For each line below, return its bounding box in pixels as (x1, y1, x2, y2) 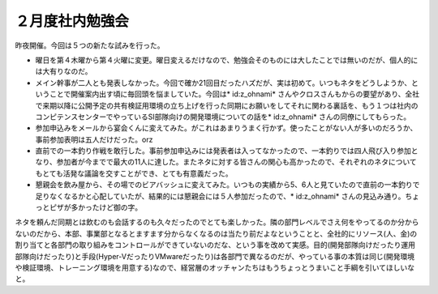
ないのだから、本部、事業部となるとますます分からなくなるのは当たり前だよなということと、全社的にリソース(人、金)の (15, 228, 418, 238)
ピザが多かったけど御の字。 (49, 202, 142, 212)
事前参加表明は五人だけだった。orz (35, 134, 153, 144)
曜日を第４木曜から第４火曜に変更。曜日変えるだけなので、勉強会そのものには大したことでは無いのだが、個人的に (35, 55, 419, 65)
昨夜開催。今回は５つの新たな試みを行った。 (15, 40, 165, 50)
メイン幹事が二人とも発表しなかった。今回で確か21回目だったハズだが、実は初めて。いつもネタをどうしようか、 (35, 78, 412, 87)
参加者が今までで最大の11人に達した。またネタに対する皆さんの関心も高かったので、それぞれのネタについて (56, 157, 417, 167)
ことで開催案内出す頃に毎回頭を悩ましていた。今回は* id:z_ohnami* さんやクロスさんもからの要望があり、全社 (49, 89, 420, 99)
